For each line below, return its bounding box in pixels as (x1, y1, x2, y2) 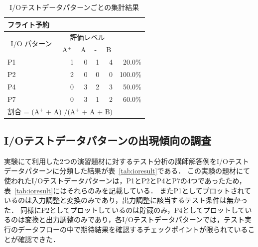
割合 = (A (7, 106, 40, 116)
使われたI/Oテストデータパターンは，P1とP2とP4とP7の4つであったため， (4, 175, 246, 185)
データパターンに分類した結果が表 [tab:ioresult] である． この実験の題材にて (4, 165, 250, 176)
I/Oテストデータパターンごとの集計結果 (9, 2, 139, 12)
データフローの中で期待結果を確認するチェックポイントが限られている (17, 224, 248, 234)
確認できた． (17, 234, 60, 244)
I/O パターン (10, 38, 52, 48)
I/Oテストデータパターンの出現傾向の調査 (4, 132, 212, 148)
